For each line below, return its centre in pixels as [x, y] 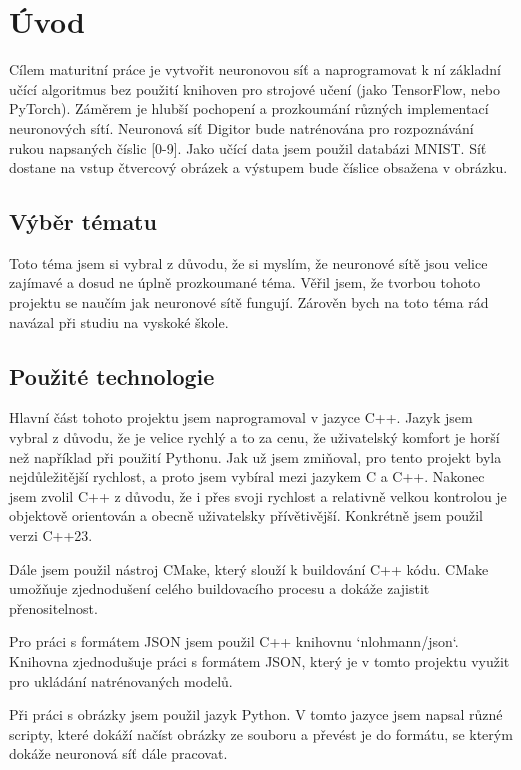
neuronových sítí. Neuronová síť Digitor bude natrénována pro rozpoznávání [241, 127]
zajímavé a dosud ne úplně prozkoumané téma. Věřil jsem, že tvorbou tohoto [245, 282]
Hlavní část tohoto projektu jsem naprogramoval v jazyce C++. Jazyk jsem [241, 417]
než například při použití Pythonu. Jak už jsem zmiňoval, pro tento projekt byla [255, 456]
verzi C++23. [51, 535]
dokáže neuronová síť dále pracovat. [118, 753]
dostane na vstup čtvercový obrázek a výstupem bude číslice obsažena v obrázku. [258, 167]
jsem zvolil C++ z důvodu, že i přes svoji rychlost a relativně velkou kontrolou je [258, 495]
